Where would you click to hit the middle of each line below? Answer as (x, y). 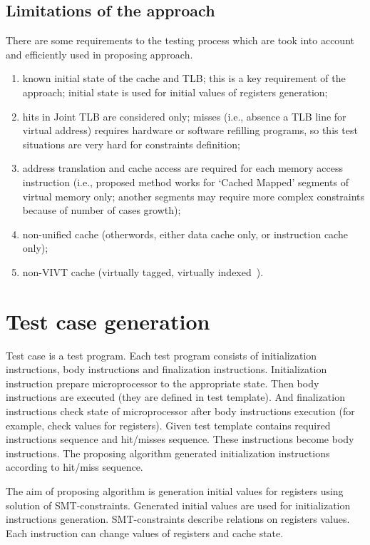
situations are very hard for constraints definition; (131, 144)
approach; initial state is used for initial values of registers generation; (175, 92)
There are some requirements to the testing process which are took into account (180, 40)
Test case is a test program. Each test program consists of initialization (161, 355)
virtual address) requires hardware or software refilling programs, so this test (190, 130)
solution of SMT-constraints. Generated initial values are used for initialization (178, 505)
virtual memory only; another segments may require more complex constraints (194, 196)
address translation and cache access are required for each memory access (183, 168)
